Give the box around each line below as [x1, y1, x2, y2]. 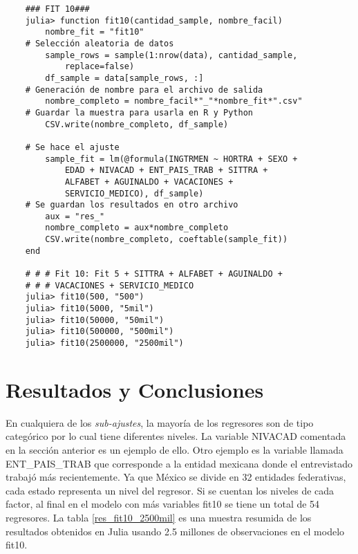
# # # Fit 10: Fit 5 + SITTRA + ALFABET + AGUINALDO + [25, 269, 283, 279]
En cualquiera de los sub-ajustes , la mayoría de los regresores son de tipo [6, 415, 314, 430]
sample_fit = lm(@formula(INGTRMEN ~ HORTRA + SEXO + [45, 154, 298, 164]
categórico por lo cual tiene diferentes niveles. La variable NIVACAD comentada [6, 429, 346, 443]
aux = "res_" [45, 211, 105, 221]
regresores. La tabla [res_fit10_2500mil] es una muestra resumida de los [6, 510, 312, 524]
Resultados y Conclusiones [6, 375, 264, 403]
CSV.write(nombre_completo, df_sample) [45, 119, 229, 129]
